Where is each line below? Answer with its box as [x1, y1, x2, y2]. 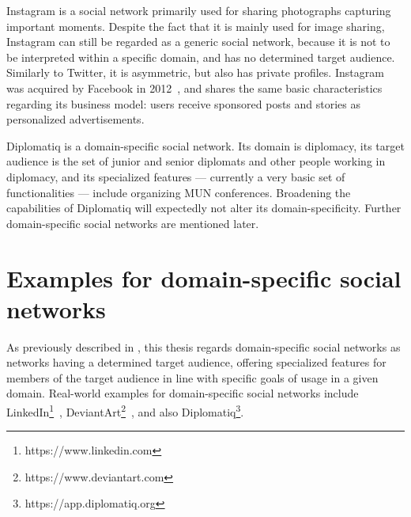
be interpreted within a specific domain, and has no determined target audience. [6, 48, 395, 65]
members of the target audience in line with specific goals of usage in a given [6, 369, 379, 386]
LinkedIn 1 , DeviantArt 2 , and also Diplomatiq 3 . [6, 401, 244, 420]
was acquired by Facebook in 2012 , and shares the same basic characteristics [6, 79, 383, 96]
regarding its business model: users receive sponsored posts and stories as [6, 95, 361, 112]
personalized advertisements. [6, 111, 145, 127]
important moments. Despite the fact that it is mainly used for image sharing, [6, 17, 385, 34]
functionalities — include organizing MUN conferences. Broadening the [6, 184, 351, 200]
